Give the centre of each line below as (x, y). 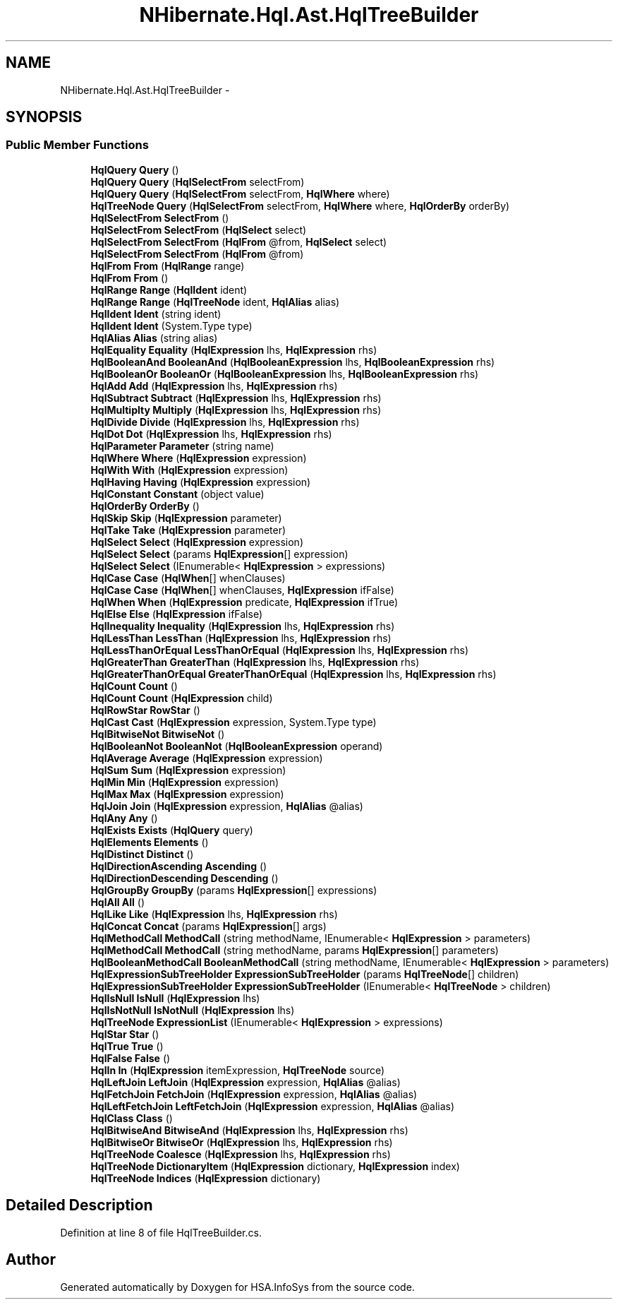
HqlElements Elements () (150, 842)
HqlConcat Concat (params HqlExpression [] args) (208, 926)
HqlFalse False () (131, 1058)
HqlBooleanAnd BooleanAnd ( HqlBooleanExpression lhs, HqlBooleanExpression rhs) (293, 362)
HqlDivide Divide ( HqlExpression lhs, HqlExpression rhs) (225, 422)
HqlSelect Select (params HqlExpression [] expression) (219, 554)
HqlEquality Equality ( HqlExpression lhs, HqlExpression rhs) (234, 350)
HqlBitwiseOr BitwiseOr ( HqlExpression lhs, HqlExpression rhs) (242, 1142)
